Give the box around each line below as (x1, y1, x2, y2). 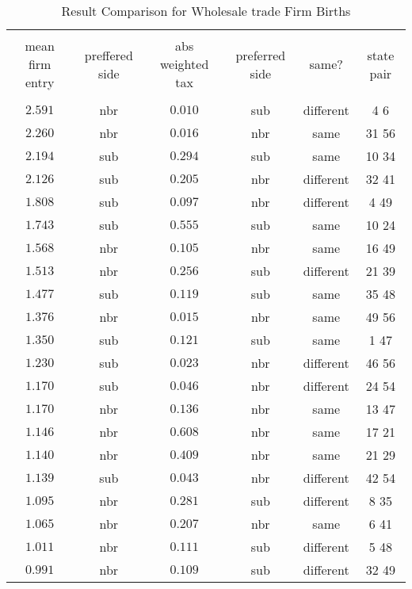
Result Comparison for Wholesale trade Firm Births (61, 2, 351, 20)
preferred (235, 45, 286, 64)
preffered (84, 45, 133, 64)
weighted (159, 55, 209, 73)
